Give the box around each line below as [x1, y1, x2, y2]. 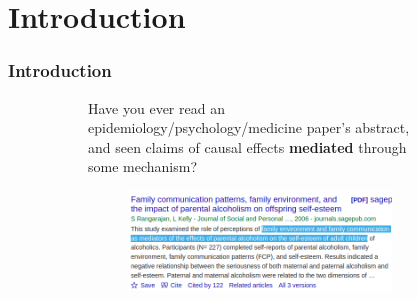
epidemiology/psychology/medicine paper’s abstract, [88, 117, 410, 138]
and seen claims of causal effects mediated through [88, 136, 407, 157]
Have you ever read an [88, 97, 225, 118]
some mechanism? [88, 156, 198, 177]
